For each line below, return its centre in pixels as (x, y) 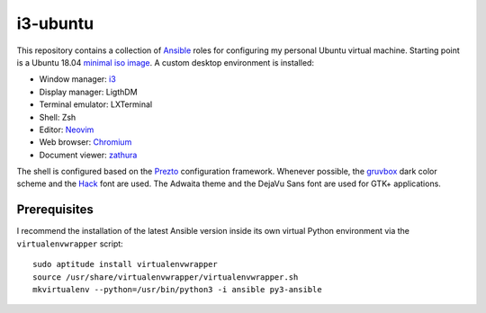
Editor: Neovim (67, 130)
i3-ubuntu (55, 23)
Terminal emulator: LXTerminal (96, 104)
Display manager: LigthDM (89, 92)
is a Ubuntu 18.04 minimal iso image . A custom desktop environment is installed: (166, 62)
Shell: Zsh (58, 117)
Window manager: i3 (77, 79)
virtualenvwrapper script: (70, 244)
